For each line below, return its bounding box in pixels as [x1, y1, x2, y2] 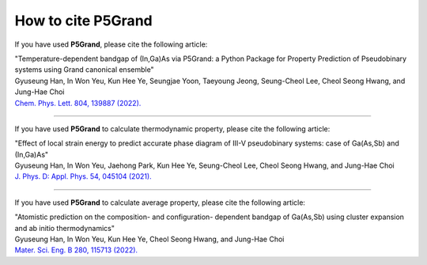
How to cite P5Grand [14, 12, 153, 29]
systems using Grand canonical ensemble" [14, 65, 154, 74]
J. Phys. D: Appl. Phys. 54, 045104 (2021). [14, 172, 152, 181]
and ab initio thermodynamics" [14, 223, 115, 233]
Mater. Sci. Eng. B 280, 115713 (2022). [14, 245, 138, 255]
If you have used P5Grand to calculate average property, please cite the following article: [14, 198, 306, 207]
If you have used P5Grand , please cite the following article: [14, 40, 208, 49]
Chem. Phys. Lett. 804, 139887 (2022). [14, 98, 142, 108]
